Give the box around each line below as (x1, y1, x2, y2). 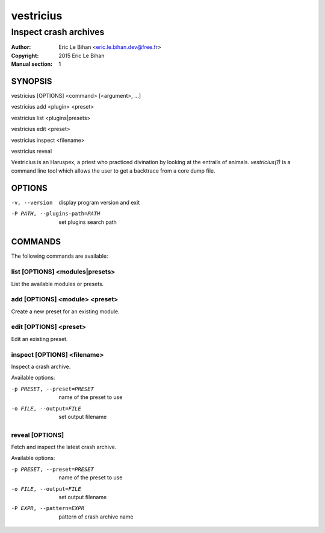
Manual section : (11, 60, 53, 68)
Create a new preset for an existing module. (11, 308, 120, 315)
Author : (11, 43, 31, 51)
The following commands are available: (11, 252, 108, 260)
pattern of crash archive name (58, 513, 134, 520)
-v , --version (11, 199, 53, 206)
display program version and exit (58, 199, 140, 206)
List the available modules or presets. (11, 280, 104, 287)
